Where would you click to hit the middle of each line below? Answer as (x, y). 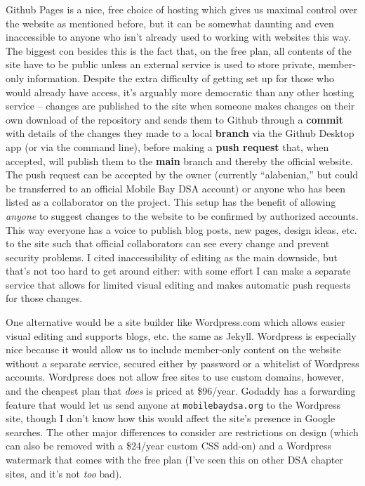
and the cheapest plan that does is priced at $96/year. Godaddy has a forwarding (181, 391)
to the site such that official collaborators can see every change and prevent (168, 243)
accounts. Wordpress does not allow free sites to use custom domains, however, (175, 377)
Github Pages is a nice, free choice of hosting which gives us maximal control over (182, 9)
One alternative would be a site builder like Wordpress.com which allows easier (175, 322)
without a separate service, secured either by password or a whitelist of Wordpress (182, 363)
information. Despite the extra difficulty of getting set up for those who (181, 78)
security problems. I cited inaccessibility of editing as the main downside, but (172, 257)
